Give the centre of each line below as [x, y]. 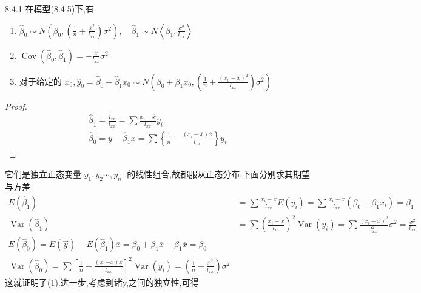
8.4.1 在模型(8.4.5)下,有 [50, 8]
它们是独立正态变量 [43, 174]
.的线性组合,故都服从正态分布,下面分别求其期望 [217, 174]
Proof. [16, 106]
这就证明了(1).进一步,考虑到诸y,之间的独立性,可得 [102, 282]
